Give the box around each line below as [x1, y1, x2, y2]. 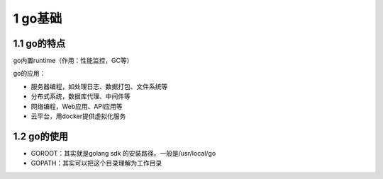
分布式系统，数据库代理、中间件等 [30, 92, 131, 100]
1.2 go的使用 [13, 130, 69, 142]
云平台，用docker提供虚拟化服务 [30, 112, 126, 120]
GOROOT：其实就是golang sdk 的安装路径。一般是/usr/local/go [30, 149, 216, 157]
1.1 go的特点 [13, 37, 66, 50]
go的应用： [13, 69, 46, 78]
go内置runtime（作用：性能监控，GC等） [13, 57, 133, 65]
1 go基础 [13, 11, 62, 26]
